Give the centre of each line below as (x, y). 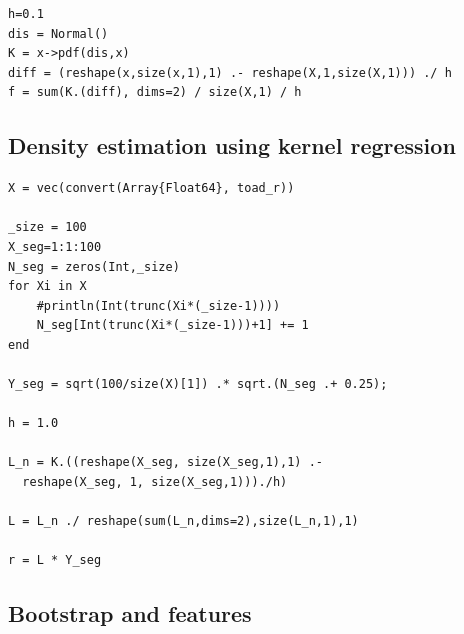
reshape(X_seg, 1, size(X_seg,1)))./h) (155, 482)
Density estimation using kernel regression (232, 145)
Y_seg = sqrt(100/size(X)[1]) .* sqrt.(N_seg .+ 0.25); (198, 384)
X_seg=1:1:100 (55, 246)
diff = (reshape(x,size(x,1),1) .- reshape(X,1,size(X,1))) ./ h (230, 72)
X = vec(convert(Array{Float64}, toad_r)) (151, 188)
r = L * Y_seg (55, 560)
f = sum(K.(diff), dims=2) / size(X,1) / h (155, 92)
